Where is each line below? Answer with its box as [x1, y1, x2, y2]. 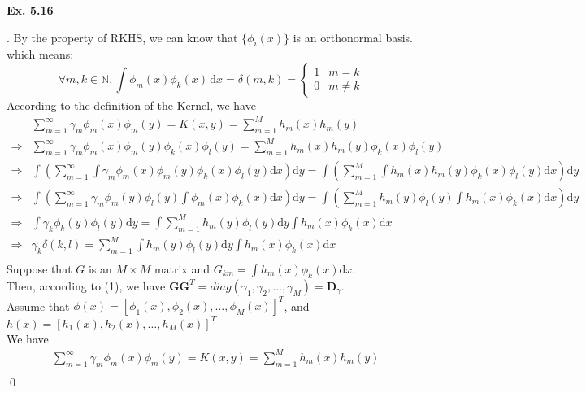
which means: [7, 46, 74, 63]
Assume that [7, 297, 70, 314]
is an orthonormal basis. [293, 28, 414, 46]
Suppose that [7, 260, 72, 277]
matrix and [154, 260, 210, 277]
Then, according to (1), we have [7, 277, 166, 294]
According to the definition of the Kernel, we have [7, 96, 256, 113]
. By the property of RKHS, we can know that [7, 28, 238, 46]
